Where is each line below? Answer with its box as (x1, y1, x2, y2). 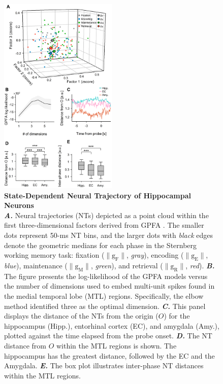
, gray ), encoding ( (126, 250, 184, 260)
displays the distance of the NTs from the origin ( (4, 310, 158, 321)
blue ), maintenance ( (4, 260, 68, 270)
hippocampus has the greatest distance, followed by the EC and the (4, 350, 215, 361)
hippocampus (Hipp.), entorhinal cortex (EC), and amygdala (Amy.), (4, 320, 219, 331)
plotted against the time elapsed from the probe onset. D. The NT (4, 330, 212, 341)
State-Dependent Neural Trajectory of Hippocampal (4, 190, 192, 200)
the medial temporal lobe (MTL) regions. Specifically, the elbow (4, 290, 204, 301)
